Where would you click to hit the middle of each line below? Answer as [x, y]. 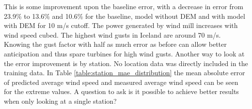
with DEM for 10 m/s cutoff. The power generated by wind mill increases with [121, 25]
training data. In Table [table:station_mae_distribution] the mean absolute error [125, 73]
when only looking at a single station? [60, 101]
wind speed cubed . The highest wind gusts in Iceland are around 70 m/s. [112, 34]
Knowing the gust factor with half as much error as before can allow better [115, 44]
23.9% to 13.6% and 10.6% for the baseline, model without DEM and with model [125, 16]
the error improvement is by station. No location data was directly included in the [126, 63]
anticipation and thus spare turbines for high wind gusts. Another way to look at [124, 53]
